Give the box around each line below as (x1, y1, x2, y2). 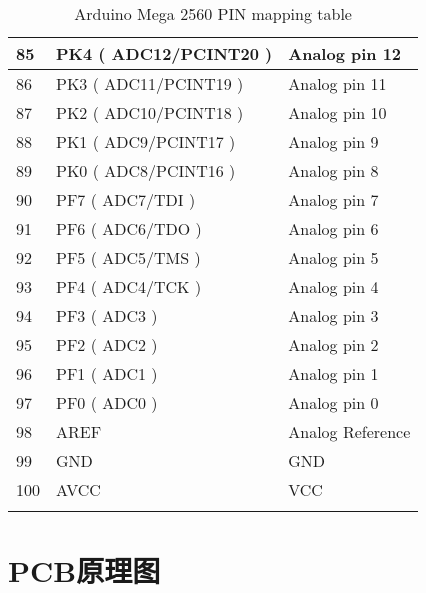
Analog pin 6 (288, 217, 379, 240)
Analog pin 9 (288, 130, 379, 153)
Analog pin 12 (288, 42, 402, 65)
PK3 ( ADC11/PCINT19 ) (56, 72, 244, 95)
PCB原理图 (8, 550, 161, 591)
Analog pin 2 (288, 333, 379, 356)
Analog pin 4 (288, 275, 379, 298)
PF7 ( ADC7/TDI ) (56, 188, 196, 211)
